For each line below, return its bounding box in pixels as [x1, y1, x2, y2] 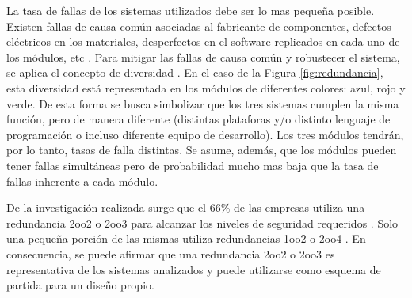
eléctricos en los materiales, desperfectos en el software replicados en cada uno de [6, 33, 400, 50]
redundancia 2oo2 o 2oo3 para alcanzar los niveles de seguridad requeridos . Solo [6, 214, 399, 231]
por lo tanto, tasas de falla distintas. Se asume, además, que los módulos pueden [6, 141, 397, 158]
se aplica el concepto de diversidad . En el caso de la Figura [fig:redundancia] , [6, 64, 383, 81]
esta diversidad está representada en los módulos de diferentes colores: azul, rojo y [6, 79, 406, 96]
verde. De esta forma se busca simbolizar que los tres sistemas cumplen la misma [6, 95, 399, 111]
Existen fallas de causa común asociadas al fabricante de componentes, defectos [6, 17, 391, 34]
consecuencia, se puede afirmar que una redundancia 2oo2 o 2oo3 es [6, 245, 335, 262]
